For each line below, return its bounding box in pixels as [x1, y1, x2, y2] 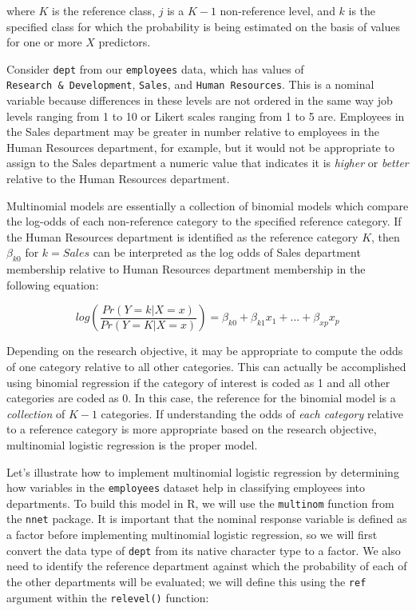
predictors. [98, 34, 151, 50]
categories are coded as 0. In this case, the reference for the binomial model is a [6, 389, 396, 406]
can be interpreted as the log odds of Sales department [93, 244, 361, 261]
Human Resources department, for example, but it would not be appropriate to [6, 138, 394, 155]
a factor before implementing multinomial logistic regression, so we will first [6, 526, 378, 543]
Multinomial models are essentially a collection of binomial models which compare [6, 197, 409, 214]
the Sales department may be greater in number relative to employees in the [6, 123, 379, 140]
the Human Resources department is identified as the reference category [6, 228, 359, 245]
